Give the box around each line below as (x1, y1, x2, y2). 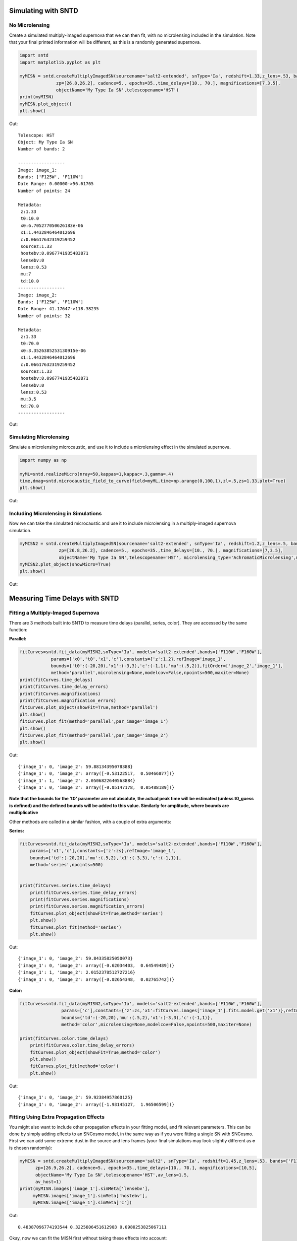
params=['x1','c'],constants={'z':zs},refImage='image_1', (30, 848, 177, 854)
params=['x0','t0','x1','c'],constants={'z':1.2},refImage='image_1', (50, 656, 226, 662)
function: (9, 626, 28, 632)
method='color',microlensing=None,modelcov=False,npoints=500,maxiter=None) (61, 1022, 252, 1028)
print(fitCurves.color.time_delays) (19, 1035, 109, 1041)
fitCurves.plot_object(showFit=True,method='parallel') (19, 705, 158, 710)
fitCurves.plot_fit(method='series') (30, 924, 122, 930)
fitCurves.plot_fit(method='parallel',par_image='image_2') (19, 733, 169, 738)
